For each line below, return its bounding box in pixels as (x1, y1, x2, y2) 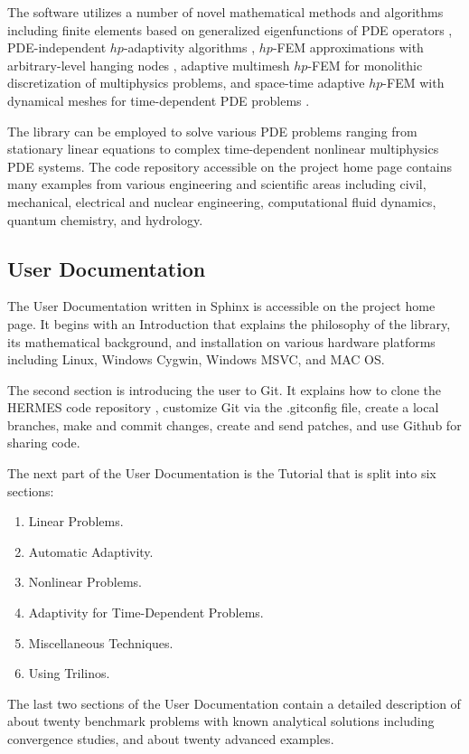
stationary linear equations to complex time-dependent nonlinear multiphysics (7, 139, 439, 158)
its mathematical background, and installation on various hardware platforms (7, 332, 436, 351)
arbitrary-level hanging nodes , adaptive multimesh (7, 55, 290, 74)
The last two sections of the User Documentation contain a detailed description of (7, 693, 461, 712)
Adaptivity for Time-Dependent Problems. (28, 603, 264, 622)
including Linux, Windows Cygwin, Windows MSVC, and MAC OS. (7, 350, 385, 369)
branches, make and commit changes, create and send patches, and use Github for (7, 415, 462, 434)
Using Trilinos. (28, 664, 110, 683)
